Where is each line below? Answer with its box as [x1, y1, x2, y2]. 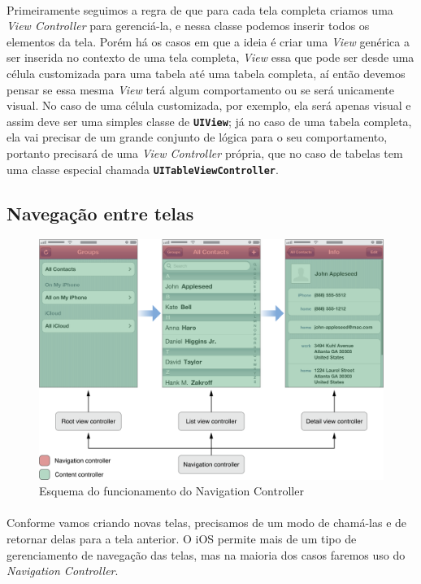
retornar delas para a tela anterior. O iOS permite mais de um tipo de [7, 530, 357, 547]
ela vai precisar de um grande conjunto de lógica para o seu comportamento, [7, 129, 388, 146]
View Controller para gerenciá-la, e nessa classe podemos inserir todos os [7, 17, 370, 34]
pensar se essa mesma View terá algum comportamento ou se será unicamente [7, 81, 394, 98]
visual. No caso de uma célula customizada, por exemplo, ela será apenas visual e [7, 97, 411, 114]
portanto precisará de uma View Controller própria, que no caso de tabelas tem [7, 145, 403, 161]
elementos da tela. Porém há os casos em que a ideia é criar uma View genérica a [7, 33, 410, 50]
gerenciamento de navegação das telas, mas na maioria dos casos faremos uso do [7, 546, 406, 563]
